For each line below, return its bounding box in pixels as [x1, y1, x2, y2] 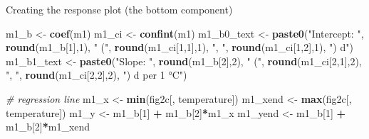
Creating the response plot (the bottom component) [6, 2, 233, 16]
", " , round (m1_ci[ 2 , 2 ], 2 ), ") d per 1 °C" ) [6, 67, 187, 82]
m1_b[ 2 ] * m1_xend [6, 119, 90, 134]
